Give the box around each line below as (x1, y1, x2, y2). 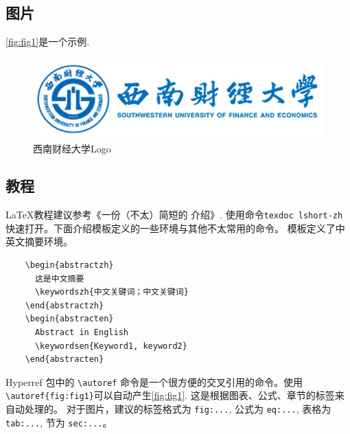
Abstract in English (34, 327, 128, 337)
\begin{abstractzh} (25, 260, 114, 270)
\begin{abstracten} (25, 314, 114, 324)
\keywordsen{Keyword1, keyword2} (34, 341, 187, 351)
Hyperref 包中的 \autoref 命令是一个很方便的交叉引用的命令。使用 (5, 374, 303, 389)
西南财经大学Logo (33, 141, 111, 156)
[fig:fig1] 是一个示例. (5, 34, 90, 49)
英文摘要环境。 (5, 234, 73, 249)
